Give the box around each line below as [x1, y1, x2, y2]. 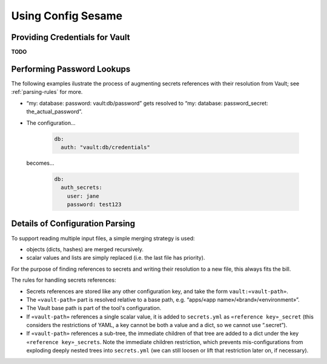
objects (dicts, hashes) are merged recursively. [26, 245, 144, 253]
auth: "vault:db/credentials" [61, 144, 151, 151]
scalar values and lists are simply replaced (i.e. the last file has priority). [26, 254, 205, 262]
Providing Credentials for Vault [11, 32, 130, 42]
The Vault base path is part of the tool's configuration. [26, 305, 162, 312]
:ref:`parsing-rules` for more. [11, 88, 83, 96]
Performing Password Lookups [11, 64, 131, 74]
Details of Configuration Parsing [11, 219, 136, 229]
